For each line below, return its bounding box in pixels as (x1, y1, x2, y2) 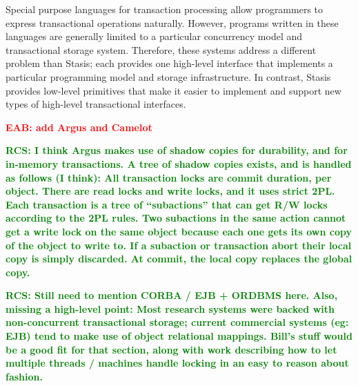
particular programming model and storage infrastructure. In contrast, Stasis (6, 69, 331, 84)
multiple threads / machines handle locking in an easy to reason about (6, 356, 349, 370)
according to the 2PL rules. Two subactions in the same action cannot (6, 211, 346, 225)
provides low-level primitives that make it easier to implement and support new (6, 83, 341, 97)
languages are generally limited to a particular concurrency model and (6, 29, 303, 44)
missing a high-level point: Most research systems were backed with (6, 301, 335, 316)
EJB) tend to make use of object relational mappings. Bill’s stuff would (6, 329, 352, 343)
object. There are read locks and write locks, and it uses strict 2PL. (6, 184, 335, 198)
